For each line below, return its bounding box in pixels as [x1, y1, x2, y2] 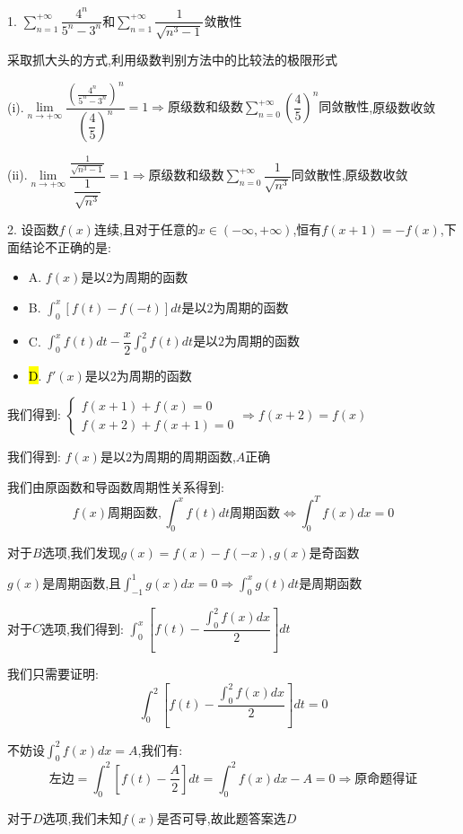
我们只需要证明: [7, 664, 99, 683]
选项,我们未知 [42, 808, 122, 827]
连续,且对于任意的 [93, 219, 198, 238]
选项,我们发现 [41, 542, 121, 561]
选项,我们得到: [41, 619, 124, 637]
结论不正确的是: [19, 237, 111, 256]
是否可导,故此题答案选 [156, 808, 286, 827]
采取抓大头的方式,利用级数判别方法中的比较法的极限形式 [7, 49, 337, 68]
